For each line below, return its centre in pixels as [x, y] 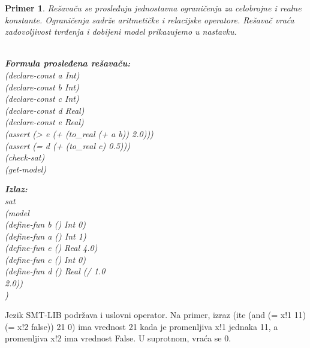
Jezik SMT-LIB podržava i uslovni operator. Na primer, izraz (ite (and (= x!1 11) [156, 315]
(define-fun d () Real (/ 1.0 [55, 271]
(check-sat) [25, 157]
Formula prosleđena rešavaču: [68, 63]
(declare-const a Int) [42, 75]
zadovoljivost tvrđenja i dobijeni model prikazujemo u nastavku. [121, 31]
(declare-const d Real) [45, 110]
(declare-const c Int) [42, 99]
